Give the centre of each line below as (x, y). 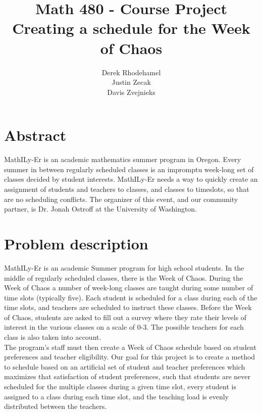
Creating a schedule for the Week (131, 28)
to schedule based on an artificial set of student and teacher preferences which (125, 366)
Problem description (76, 243)
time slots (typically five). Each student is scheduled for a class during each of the (131, 297)
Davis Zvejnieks (131, 92)
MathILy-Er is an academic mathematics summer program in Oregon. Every (123, 159)
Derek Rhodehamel (131, 72)
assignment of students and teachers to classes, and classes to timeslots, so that (127, 189)
